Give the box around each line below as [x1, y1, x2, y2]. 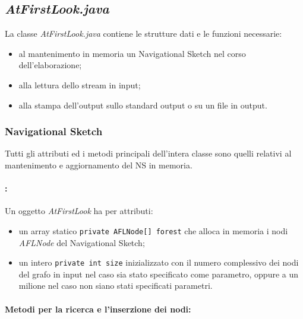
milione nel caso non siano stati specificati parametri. [18, 279, 213, 292]
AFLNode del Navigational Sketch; [18, 236, 145, 248]
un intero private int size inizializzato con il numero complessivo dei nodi [18, 256, 299, 269]
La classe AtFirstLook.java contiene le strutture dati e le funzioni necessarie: [5, 27, 282, 40]
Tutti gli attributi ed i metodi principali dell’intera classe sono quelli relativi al [5, 147, 292, 159]
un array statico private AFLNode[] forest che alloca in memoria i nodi [18, 224, 288, 237]
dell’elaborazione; [18, 59, 82, 71]
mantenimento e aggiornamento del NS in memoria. [5, 158, 192, 171]
